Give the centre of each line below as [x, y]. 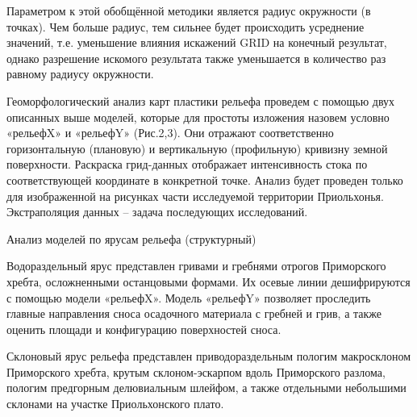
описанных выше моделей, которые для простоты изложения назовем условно [198, 117]
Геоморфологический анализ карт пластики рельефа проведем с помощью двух [201, 100]
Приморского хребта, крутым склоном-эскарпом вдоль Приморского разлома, [196, 371]
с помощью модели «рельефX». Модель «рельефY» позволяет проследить [189, 297]
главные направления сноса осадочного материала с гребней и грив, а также [194, 313]
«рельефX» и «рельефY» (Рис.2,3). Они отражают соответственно [170, 133]
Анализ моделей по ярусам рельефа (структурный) [131, 238]
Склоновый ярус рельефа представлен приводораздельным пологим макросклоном [209, 356]
